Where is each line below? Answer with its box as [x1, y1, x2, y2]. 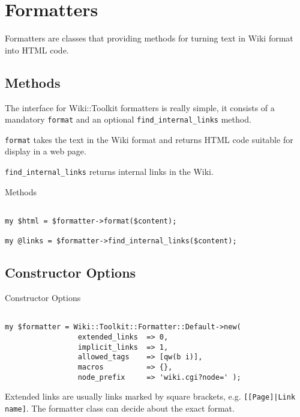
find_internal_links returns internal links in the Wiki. [5, 165, 214, 178]
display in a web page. [5, 145, 86, 157]
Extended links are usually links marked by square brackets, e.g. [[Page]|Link [5, 390, 296, 403]
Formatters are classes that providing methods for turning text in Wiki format [5, 32, 293, 44]
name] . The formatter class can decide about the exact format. [5, 401, 235, 414]
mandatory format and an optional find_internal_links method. [5, 113, 251, 126]
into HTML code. [5, 43, 69, 56]
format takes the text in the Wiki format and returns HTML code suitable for [5, 133, 293, 145]
